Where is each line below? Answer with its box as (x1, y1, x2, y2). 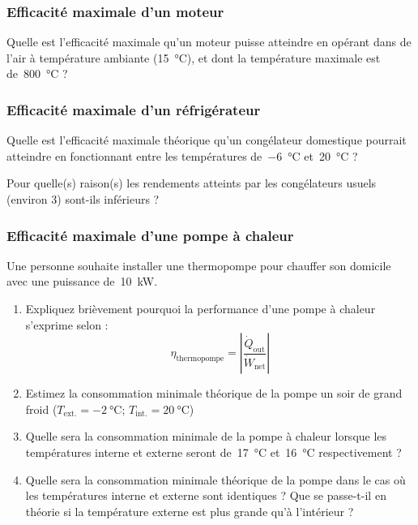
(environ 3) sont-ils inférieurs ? (6, 191, 160, 207)
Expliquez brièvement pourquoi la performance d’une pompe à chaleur (25, 300, 376, 316)
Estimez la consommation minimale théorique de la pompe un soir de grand (25, 385, 403, 402)
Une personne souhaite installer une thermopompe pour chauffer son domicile (6, 256, 391, 273)
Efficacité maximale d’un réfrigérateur (6, 99, 261, 119)
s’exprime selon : (25, 316, 109, 333)
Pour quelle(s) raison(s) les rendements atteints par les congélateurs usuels (6, 174, 377, 191)
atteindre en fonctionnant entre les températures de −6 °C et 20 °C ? (6, 147, 358, 164)
